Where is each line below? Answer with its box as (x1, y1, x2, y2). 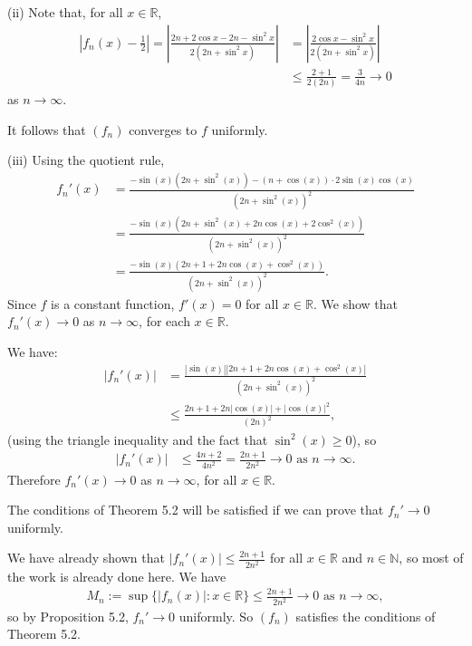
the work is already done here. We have (7, 566, 226, 585)
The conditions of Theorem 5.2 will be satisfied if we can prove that (7, 500, 384, 519)
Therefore (7, 469, 61, 488)
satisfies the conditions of (295, 606, 436, 625)
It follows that (7, 120, 86, 139)
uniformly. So (178, 606, 254, 625)
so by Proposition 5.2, (7, 606, 129, 625)
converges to (129, 120, 197, 139)
